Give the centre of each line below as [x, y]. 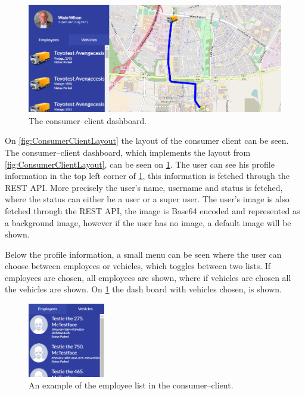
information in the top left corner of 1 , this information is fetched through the [147, 176]
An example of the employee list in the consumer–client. [131, 385]
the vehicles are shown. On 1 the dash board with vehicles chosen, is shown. [143, 289]
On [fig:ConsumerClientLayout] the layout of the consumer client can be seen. [147, 141]
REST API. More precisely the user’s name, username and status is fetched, [144, 187]
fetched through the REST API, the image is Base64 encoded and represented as [152, 210]
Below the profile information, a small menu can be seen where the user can [143, 254]
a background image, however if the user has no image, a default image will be [148, 222]
